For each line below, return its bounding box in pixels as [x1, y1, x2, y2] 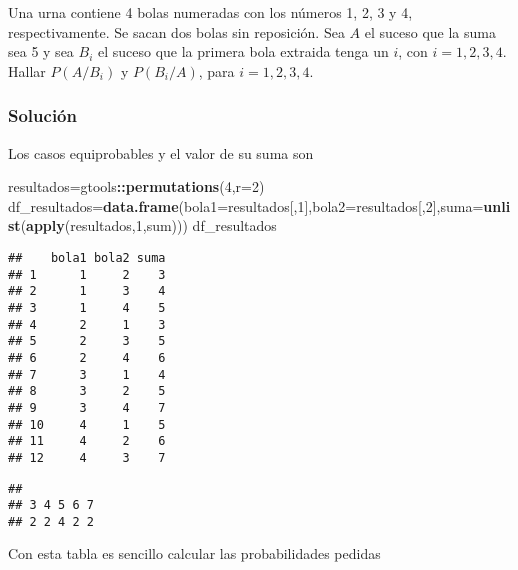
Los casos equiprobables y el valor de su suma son [8, 142, 314, 163]
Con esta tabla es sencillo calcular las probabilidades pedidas [8, 543, 381, 564]
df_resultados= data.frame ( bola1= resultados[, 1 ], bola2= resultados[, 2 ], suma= [8, 195, 484, 216]
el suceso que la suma [364, 21, 496, 42]
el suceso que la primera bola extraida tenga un [97, 41, 389, 62]
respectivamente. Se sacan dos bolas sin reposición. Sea [8, 21, 345, 42]
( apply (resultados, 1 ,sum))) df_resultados [20, 215, 277, 236]
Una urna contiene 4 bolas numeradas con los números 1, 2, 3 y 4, [8, 2, 413, 22]
